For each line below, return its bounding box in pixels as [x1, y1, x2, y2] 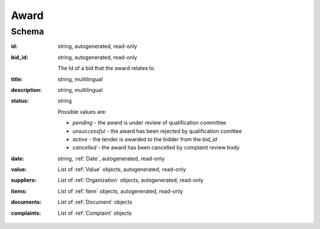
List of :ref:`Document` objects [57, 199, 133, 206]
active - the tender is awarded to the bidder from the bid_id [72, 135, 217, 142]
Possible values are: [57, 108, 107, 115]
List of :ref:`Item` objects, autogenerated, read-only [57, 187, 183, 195]
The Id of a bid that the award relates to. [57, 65, 156, 72]
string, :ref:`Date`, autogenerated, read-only [57, 155, 165, 162]
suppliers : [11, 177, 37, 184]
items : [11, 187, 27, 195]
